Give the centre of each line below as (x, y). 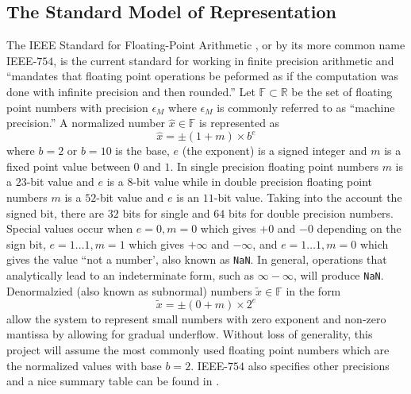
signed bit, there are (56, 212)
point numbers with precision (77, 107)
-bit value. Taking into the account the (308, 197)
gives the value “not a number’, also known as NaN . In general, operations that (197, 259)
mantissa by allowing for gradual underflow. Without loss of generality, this (190, 334)
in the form (313, 290)
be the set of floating (342, 91)
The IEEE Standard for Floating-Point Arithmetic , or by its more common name (206, 45)
